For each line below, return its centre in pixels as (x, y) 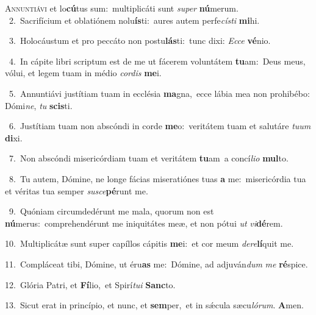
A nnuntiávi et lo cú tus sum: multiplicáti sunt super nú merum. (122, 8)
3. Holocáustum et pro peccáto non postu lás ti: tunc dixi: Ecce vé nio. (140, 41)
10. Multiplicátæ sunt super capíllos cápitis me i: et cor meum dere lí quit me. (149, 243)
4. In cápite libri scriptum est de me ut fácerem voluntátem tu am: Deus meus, (157, 61)
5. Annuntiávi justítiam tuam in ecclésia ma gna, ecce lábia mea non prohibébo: (159, 93)
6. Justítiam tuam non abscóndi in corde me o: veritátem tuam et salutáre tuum (160, 126)
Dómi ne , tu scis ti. (39, 105)
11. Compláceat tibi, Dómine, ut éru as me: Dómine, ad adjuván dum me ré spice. (156, 264)
